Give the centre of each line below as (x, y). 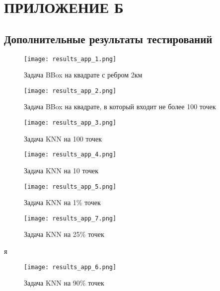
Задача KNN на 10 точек (61, 170)
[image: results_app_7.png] (70, 218)
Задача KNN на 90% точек (64, 283)
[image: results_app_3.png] (70, 123)
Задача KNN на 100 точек (63, 138)
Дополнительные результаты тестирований (108, 38)
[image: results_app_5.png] (70, 186)
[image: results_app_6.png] (70, 267)
